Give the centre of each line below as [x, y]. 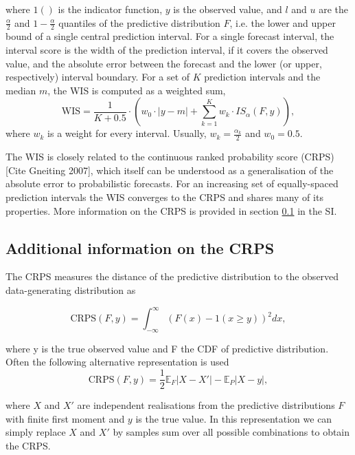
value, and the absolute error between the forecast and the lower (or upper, [164, 63]
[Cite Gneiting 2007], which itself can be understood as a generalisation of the [170, 170]
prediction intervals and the [262, 77]
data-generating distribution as [71, 289]
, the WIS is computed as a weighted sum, [137, 90]
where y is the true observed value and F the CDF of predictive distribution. [167, 348]
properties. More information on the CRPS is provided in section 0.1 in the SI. [171, 210]
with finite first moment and [65, 418]
